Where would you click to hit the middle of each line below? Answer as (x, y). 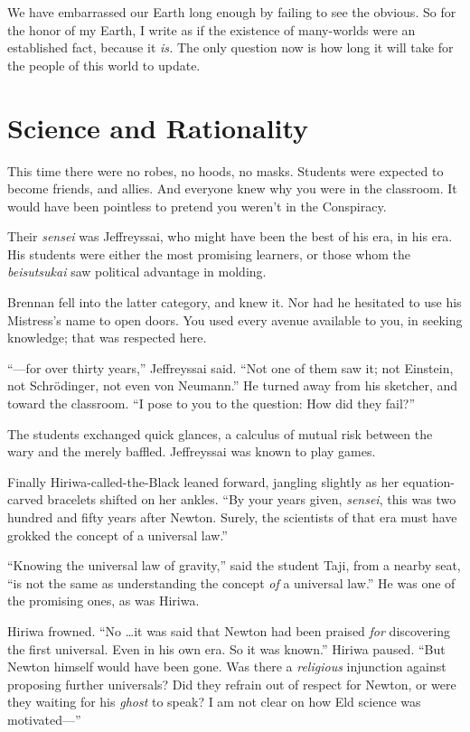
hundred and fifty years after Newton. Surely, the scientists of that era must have (232, 517)
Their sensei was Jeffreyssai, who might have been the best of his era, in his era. (230, 236)
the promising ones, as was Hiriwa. (103, 601)
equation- (429, 481)
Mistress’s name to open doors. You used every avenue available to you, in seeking (235, 319)
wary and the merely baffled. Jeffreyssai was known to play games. (192, 451)
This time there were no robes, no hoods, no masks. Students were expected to (226, 170)
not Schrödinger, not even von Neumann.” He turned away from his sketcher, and (233, 385)
